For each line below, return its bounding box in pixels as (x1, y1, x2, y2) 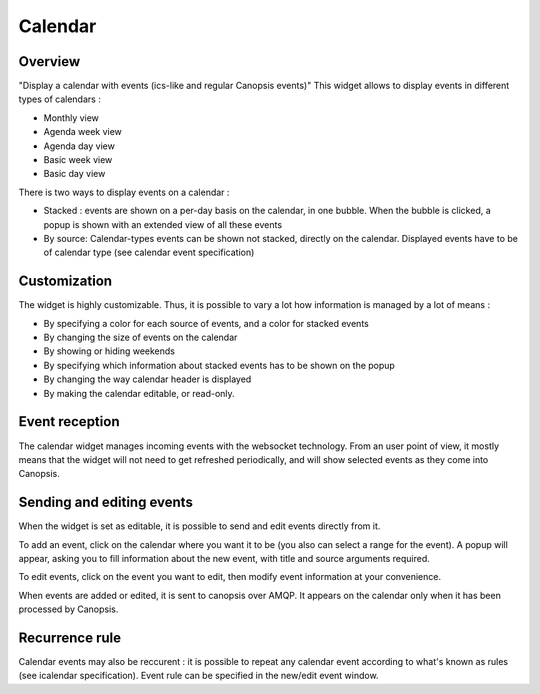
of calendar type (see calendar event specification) (43, 246, 255, 259)
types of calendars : (18, 93, 102, 105)
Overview (18, 53, 81, 70)
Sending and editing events (18, 494, 194, 511)
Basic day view (43, 168, 106, 180)
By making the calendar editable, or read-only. (43, 387, 235, 399)
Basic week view (43, 154, 113, 166)
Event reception (18, 413, 120, 430)
